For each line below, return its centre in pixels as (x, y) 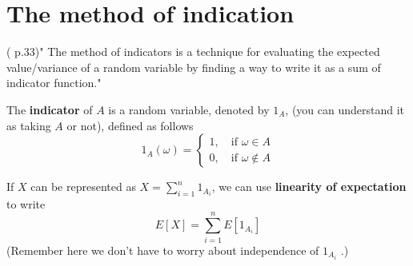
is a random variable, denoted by (189, 109)
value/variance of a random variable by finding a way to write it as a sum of (194, 67)
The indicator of (50, 109)
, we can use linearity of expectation (309, 187)
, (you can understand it (345, 109)
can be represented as (83, 187)
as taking (29, 125)
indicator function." (54, 83)
